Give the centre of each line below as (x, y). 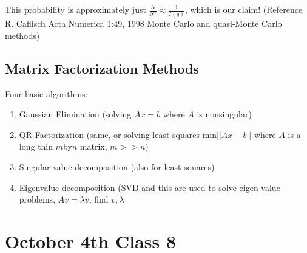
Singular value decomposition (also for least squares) (117, 167)
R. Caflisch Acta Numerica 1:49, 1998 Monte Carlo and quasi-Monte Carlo (143, 23)
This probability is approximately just (76, 9)
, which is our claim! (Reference (244, 9)
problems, (37, 199)
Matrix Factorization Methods (102, 68)
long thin (36, 146)
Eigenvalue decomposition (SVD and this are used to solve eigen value (150, 187)
